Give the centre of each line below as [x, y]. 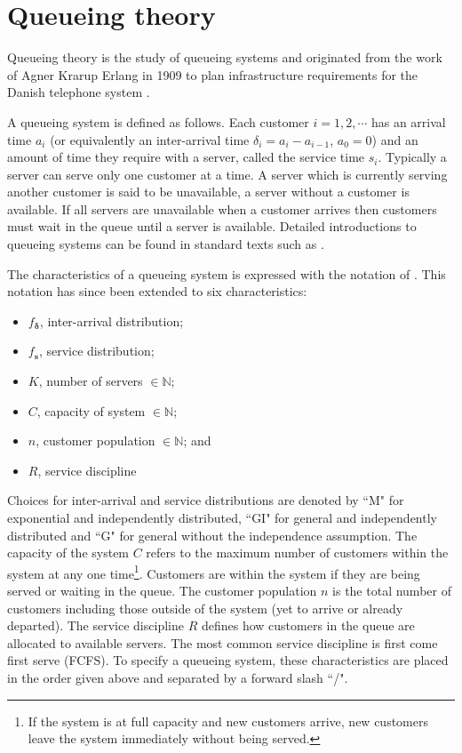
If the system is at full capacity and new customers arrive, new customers [228, 721]
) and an [395, 139]
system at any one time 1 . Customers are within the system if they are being [214, 572]
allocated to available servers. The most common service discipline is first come [223, 642]
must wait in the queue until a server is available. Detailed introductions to [212, 226]
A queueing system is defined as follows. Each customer [158, 121]
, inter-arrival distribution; [112, 320]
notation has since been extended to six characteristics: [157, 291]
